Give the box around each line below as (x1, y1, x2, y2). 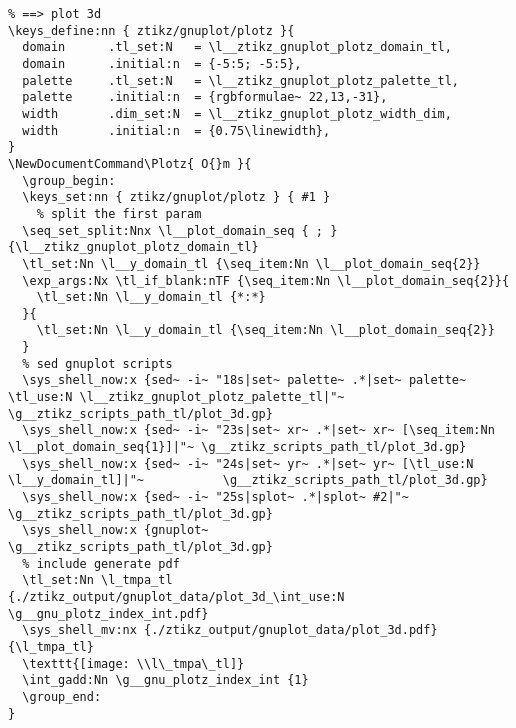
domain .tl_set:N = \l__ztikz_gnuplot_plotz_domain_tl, (22, 40, 452, 55)
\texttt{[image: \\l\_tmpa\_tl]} (22, 656, 245, 671)
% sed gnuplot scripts (22, 356, 173, 371)
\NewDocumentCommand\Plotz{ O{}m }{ (8, 156, 252, 171)
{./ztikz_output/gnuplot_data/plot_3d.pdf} (144, 623, 438, 638)
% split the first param (36, 206, 202, 221)
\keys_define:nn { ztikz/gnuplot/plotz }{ (8, 23, 295, 38)
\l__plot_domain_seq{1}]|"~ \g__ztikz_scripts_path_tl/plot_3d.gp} (8, 440, 467, 455)
